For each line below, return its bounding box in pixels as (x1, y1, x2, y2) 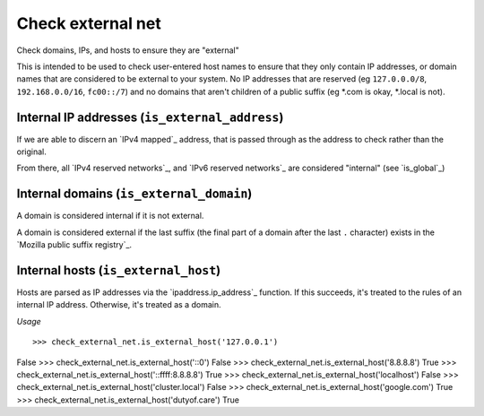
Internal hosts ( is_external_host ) (16, 263, 221, 278)
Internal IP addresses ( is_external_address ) (16, 109, 284, 125)
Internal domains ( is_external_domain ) (16, 186, 253, 202)
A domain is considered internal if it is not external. (16, 211, 204, 221)
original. (16, 146, 47, 157)
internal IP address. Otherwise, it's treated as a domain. (16, 299, 221, 310)
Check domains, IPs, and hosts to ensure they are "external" (16, 45, 239, 56)
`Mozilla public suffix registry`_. (16, 239, 133, 250)
